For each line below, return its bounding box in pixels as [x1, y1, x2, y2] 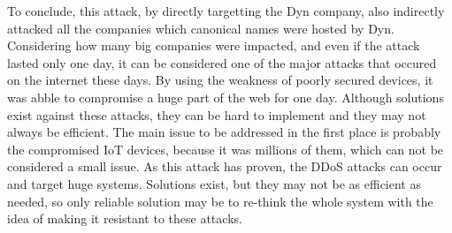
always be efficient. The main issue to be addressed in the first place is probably [7, 123, 441, 141]
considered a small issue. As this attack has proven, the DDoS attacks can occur [7, 157, 442, 176]
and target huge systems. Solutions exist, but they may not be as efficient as [7, 174, 421, 192]
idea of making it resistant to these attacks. [7, 209, 242, 228]
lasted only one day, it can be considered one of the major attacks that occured [7, 53, 437, 71]
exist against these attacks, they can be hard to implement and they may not [7, 105, 426, 124]
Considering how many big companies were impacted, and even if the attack [7, 36, 420, 55]
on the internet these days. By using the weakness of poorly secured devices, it [7, 71, 433, 89]
